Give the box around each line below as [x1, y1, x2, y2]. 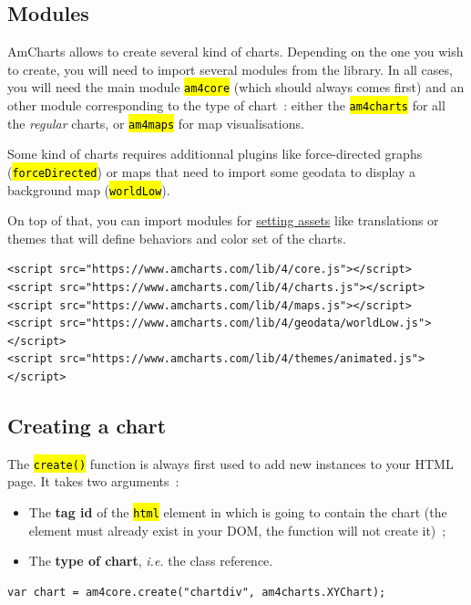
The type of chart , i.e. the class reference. [28, 551, 273, 570]
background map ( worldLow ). [7, 180, 170, 199]
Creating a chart [7, 412, 167, 439]
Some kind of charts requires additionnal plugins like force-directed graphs [7, 144, 423, 163]
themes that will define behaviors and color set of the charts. [7, 228, 346, 247]
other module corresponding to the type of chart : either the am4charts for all [7, 96, 445, 115]
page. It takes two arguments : [7, 472, 179, 491]
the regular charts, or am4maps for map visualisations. [7, 113, 304, 132]
